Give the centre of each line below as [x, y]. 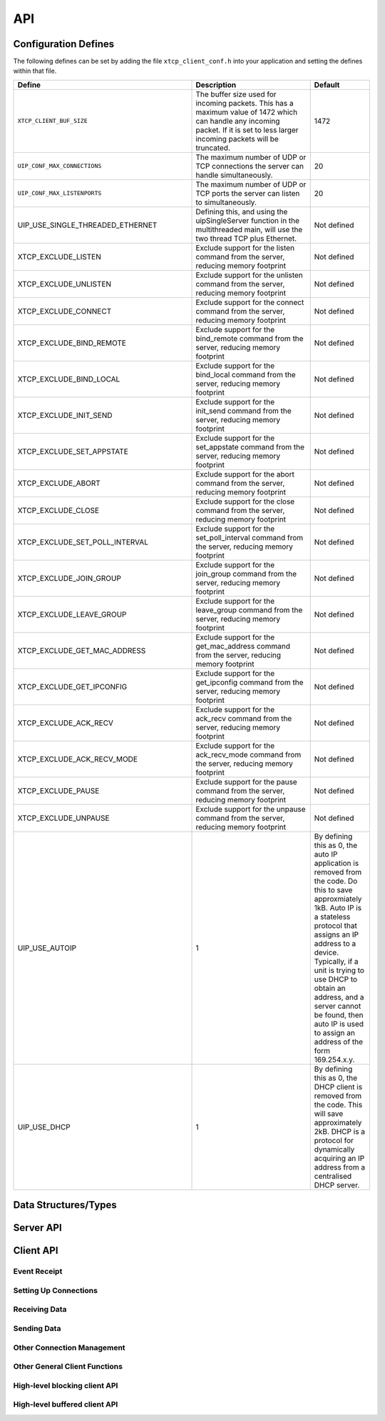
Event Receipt [38, 1272]
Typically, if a [337, 961]
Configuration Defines [64, 44]
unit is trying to [339, 970]
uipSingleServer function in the [247, 220]
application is [337, 863]
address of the [339, 1042]
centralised [333, 1176]
